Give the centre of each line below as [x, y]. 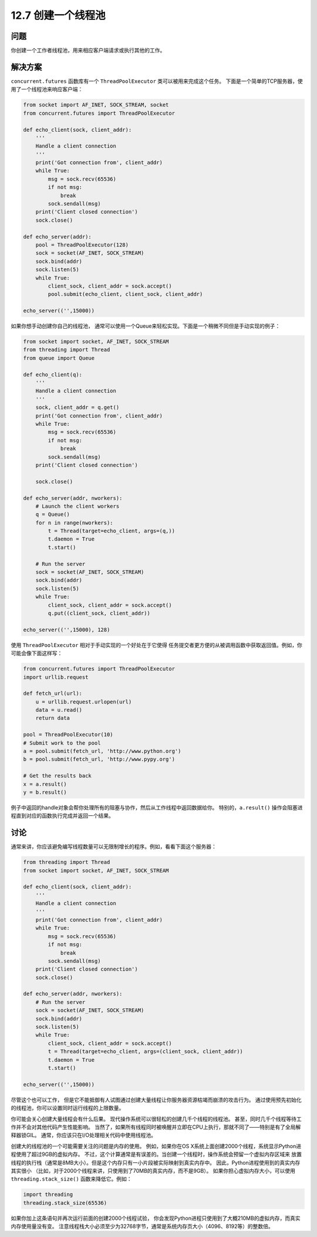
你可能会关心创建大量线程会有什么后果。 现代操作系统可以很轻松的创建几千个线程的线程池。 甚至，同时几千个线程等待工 [156, 1119]
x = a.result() [45, 784]
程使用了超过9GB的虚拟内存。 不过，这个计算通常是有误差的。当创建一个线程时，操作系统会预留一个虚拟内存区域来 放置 [156, 1154]
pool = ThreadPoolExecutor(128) [82, 245]
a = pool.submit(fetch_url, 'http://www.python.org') [102, 751]
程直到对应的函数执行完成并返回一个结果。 [62, 816]
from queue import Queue [59, 358]
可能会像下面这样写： [37, 653]
